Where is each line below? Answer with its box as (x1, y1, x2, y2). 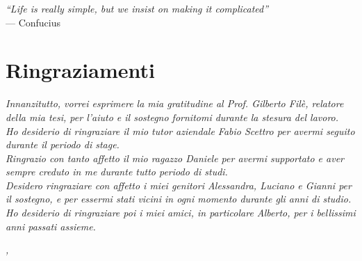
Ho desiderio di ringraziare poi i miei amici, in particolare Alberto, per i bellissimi (6, 205, 356, 220)
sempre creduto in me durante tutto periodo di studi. (6, 164, 228, 179)
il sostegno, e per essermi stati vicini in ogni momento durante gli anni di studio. (6, 191, 352, 206)
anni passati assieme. (6, 219, 96, 233)
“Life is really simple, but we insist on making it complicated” (6, 1, 269, 15)
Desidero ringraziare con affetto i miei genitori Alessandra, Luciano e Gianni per (6, 177, 352, 192)
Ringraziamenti (6, 56, 155, 84)
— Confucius (6, 15, 61, 29)
